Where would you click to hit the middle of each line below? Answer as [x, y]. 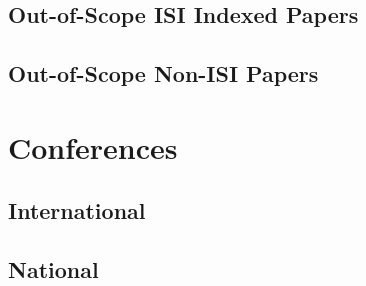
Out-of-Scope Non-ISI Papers [163, 73]
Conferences [93, 146]
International [77, 210]
